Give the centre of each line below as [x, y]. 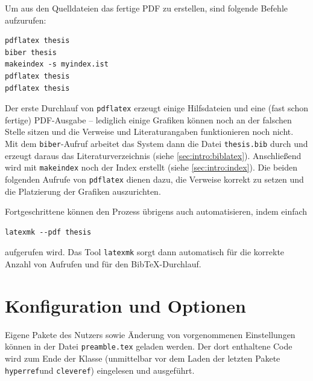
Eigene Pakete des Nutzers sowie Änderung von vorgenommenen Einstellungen [150, 334]
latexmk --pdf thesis [48, 232]
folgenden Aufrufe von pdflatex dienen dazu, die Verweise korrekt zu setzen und [154, 179]
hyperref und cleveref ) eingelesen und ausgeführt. [100, 370]
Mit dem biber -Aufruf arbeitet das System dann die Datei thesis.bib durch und [156, 143]
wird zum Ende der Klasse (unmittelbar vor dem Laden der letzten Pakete [143, 358]
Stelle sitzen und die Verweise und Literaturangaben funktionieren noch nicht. [149, 132]
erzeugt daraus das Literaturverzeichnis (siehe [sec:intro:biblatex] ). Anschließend [153, 155]
